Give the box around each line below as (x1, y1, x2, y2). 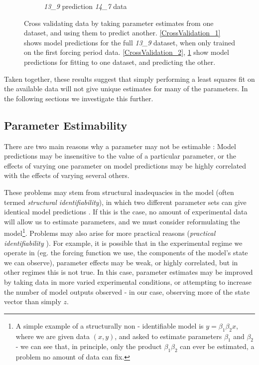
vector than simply (4, 296, 61, 307)
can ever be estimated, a (180, 341, 255, 352)
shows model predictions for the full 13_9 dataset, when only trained (24, 37, 235, 47)
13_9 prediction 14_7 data (44, 1, 127, 11)
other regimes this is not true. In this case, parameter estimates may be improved (4, 267, 253, 277)
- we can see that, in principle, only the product (15, 341, 162, 352)
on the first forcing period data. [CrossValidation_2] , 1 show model (24, 47, 229, 57)
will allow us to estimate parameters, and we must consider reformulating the (4, 216, 240, 226)
